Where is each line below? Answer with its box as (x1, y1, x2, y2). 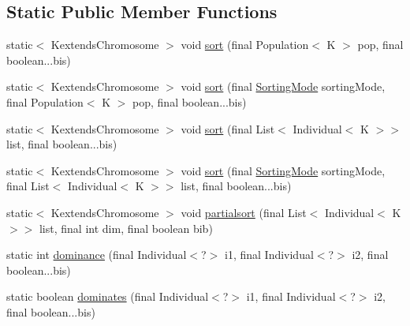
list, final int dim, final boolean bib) (39, 219, 213, 236)
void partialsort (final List (181, 204, 307, 220)
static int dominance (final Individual (6, 246, 187, 263)
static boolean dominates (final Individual (6, 288, 209, 305)
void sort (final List (181, 120, 275, 137)
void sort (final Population (181, 36, 309, 53)
